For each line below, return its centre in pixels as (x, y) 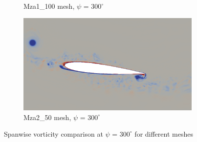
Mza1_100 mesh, (49, 6)
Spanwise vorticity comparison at (54, 133)
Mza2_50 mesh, (47, 117)
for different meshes (164, 133)
